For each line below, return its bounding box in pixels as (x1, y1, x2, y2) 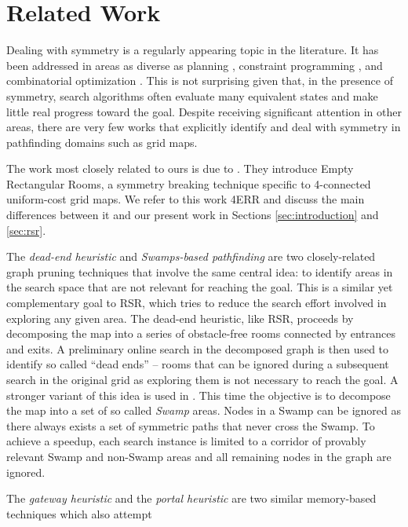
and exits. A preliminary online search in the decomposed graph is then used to (6, 340, 389, 357)
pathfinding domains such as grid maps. (6, 134, 198, 150)
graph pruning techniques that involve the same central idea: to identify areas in (6, 263, 393, 280)
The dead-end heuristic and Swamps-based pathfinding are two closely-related (6, 248, 376, 265)
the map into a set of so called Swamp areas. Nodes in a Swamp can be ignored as (6, 402, 402, 419)
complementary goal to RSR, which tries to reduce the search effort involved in (6, 295, 387, 311)
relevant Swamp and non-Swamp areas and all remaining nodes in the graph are (6, 448, 392, 464)
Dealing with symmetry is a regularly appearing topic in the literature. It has (6, 42, 379, 58)
